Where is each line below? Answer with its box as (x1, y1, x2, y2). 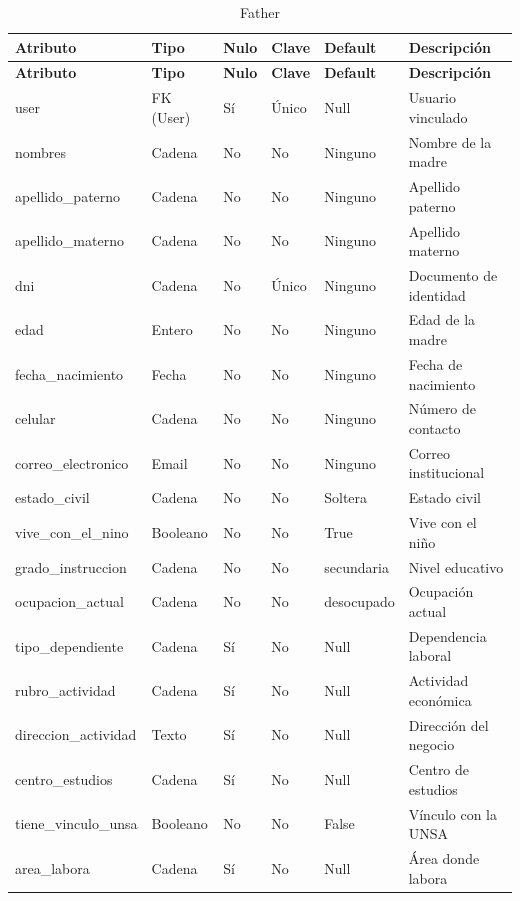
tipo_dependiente (15, 635, 124, 656)
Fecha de (408, 353, 463, 374)
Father (240, 2, 280, 22)
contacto (408, 417, 461, 438)
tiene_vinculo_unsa (15, 813, 138, 834)
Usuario (408, 87, 456, 108)
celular (15, 408, 56, 429)
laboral (408, 645, 452, 666)
